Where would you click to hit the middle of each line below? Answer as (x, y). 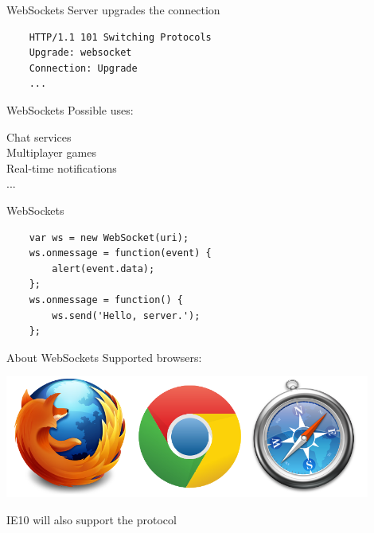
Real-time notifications (62, 167)
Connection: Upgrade (83, 68)
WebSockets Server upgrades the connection (113, 10)
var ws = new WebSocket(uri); (109, 237)
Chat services (39, 136)
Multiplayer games (51, 152)
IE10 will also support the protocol (92, 519)
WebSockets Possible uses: (70, 109)
